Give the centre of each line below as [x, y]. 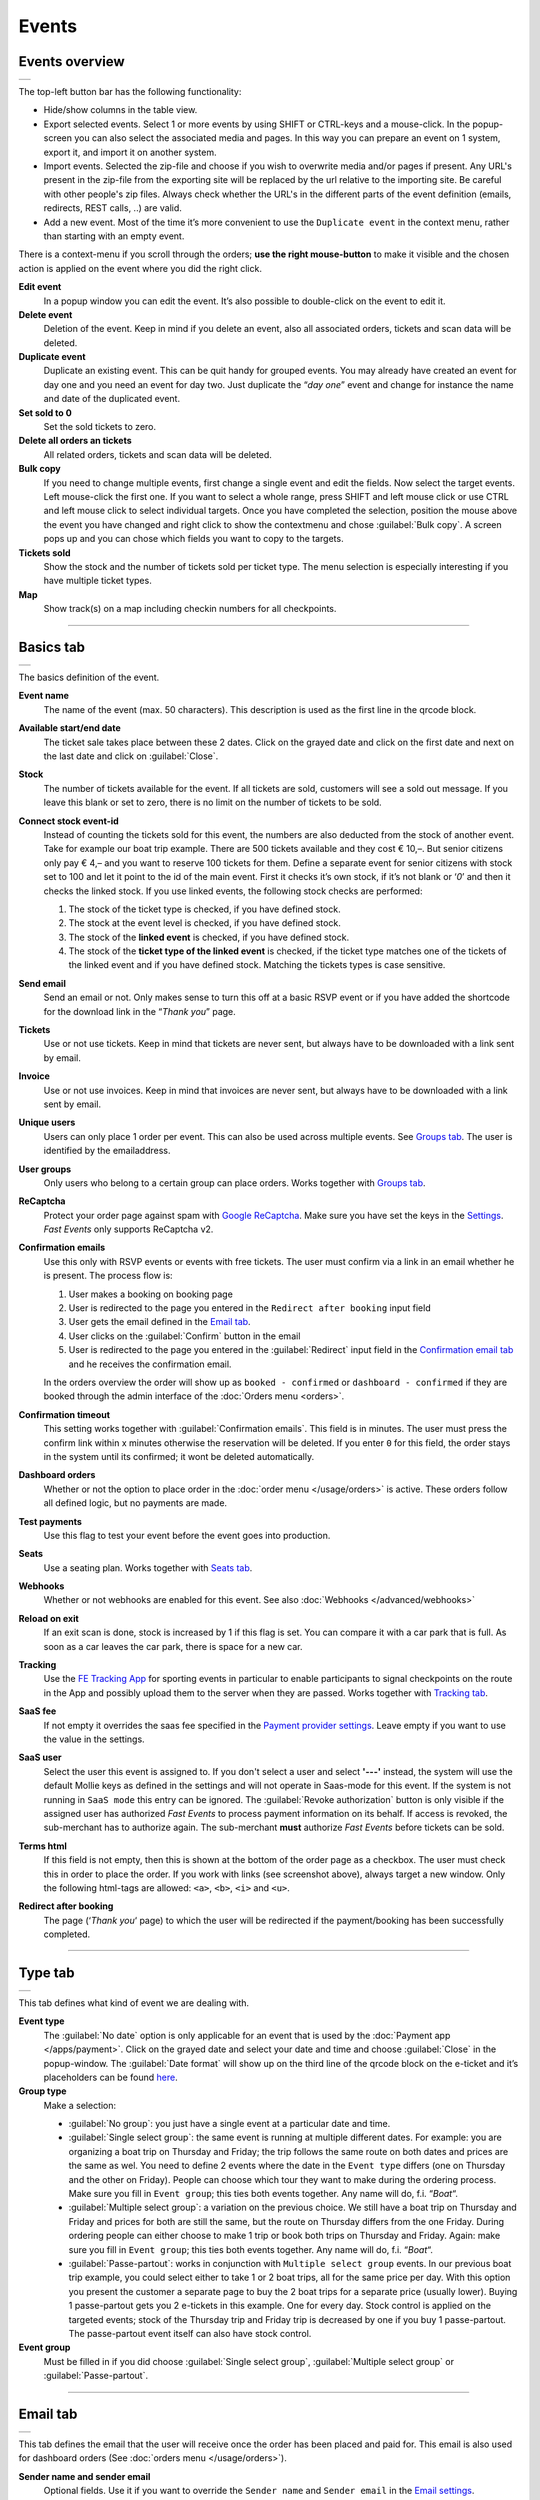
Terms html [42, 1846]
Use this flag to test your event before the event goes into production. [187, 1535]
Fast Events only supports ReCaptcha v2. [128, 1229]
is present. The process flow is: [108, 1276]
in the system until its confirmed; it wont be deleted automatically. [179, 1456]
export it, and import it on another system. [130, 152]
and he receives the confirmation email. [150, 1364]
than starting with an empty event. [114, 236]
